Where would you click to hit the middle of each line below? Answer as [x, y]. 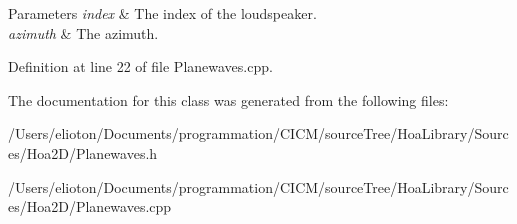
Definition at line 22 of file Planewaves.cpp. [140, 66]
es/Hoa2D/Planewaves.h [83, 152]
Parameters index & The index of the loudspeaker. [162, 13]
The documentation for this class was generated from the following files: [228, 99]
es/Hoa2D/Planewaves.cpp [90, 206]
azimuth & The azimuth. [83, 32]
